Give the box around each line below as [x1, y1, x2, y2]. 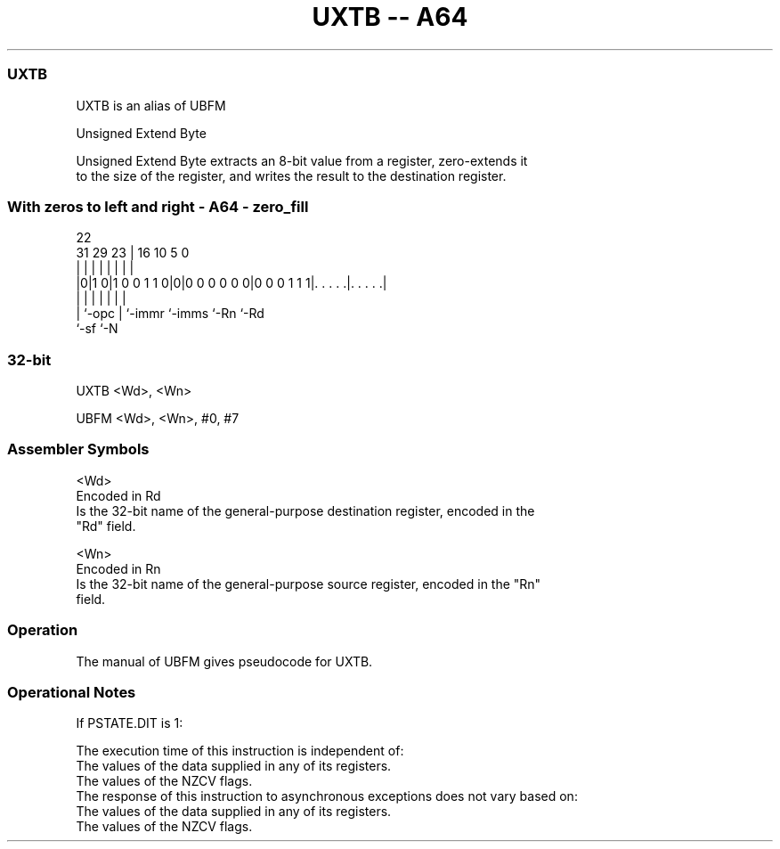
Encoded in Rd [76, 487, 161, 503]
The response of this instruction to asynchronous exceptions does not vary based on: [76, 788, 578, 804]
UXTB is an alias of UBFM [76, 97, 226, 113]
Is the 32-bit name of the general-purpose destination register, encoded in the [76, 502, 535, 518]
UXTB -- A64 [312, 2, 468, 32]
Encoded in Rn [76, 560, 161, 576]
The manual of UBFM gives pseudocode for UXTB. [76, 653, 373, 669]
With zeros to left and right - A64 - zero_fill [7, 197, 309, 216]
